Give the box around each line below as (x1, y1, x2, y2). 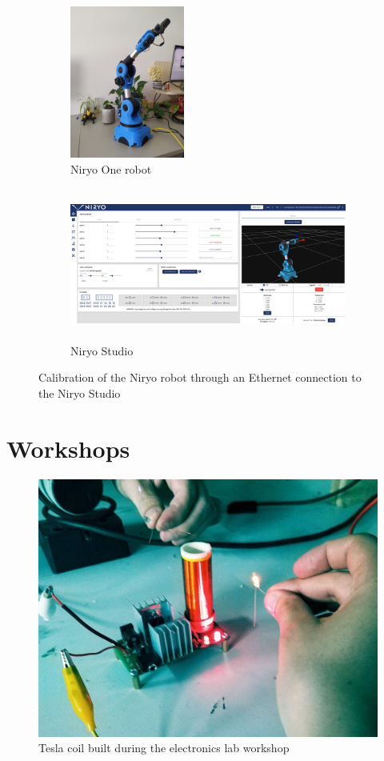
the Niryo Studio (38, 384, 121, 401)
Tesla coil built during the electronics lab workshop (38, 739, 290, 756)
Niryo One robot (70, 160, 152, 177)
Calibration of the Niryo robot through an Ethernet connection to (38, 369, 362, 386)
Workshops (6, 431, 130, 464)
